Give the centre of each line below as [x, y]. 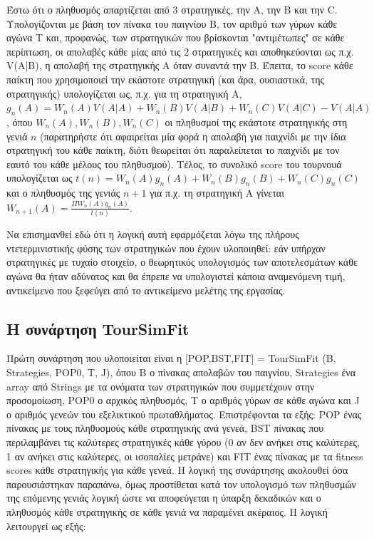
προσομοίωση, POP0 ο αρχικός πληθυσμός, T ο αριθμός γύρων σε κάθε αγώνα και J [183, 400]
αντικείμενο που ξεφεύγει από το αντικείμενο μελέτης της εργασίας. [146, 290]
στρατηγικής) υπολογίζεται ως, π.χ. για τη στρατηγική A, [124, 93]
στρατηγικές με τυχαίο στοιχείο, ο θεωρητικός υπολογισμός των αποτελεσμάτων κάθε [182, 262]
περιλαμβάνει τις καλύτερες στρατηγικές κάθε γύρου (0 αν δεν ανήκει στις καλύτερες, [183, 441]
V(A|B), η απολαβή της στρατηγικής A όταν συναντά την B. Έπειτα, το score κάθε [180, 65]
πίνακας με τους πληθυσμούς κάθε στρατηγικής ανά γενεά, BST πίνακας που [165, 428]
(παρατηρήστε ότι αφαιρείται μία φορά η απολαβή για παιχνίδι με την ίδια [193, 136]
